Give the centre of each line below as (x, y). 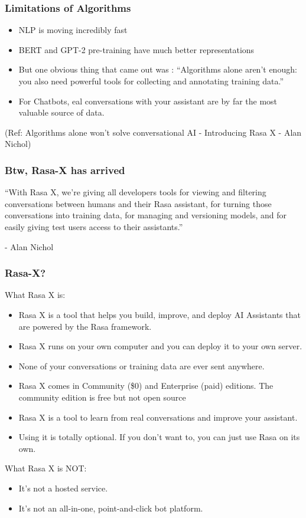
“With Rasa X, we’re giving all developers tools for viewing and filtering (136, 192)
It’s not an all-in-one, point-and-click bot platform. (111, 508)
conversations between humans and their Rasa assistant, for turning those (138, 203)
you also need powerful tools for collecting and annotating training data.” (151, 81)
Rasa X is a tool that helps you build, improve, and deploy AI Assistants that (159, 314)
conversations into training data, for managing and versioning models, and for (146, 215)
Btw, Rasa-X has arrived (65, 170)
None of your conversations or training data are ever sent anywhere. (141, 365)
